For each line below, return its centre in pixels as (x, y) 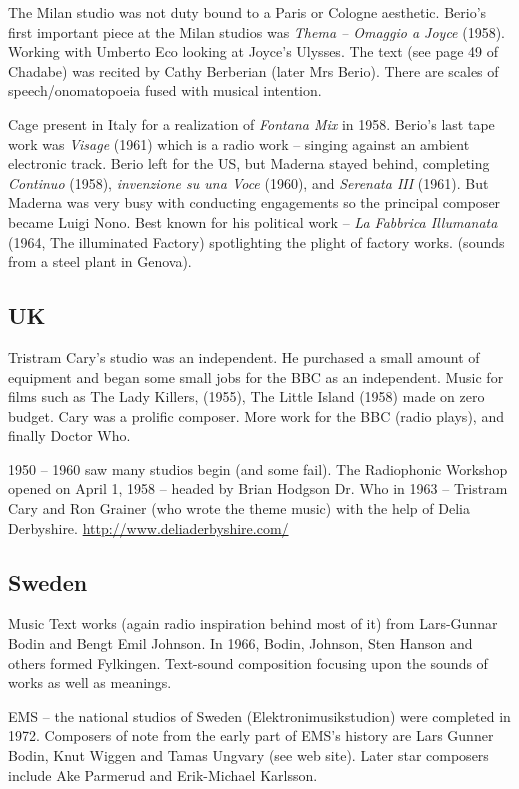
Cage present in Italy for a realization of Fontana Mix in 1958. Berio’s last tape (251, 123)
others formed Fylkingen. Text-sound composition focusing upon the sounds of (248, 662)
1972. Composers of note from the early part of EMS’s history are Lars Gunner (251, 735)
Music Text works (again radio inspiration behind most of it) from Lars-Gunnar (253, 623)
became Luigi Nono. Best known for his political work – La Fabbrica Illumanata (253, 221)
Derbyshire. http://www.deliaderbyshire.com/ (148, 527)
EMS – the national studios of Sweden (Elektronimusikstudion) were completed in (259, 715)
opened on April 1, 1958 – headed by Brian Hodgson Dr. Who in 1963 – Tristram (258, 488)
